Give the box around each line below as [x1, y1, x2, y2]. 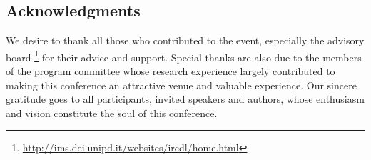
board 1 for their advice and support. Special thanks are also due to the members [6, 47, 362, 64]
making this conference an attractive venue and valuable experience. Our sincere [6, 77, 357, 92]
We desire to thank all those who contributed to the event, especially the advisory [6, 33, 365, 48]
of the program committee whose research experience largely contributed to [6, 64, 335, 79]
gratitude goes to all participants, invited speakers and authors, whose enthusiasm [6, 91, 365, 106]
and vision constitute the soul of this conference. [6, 105, 218, 120]
